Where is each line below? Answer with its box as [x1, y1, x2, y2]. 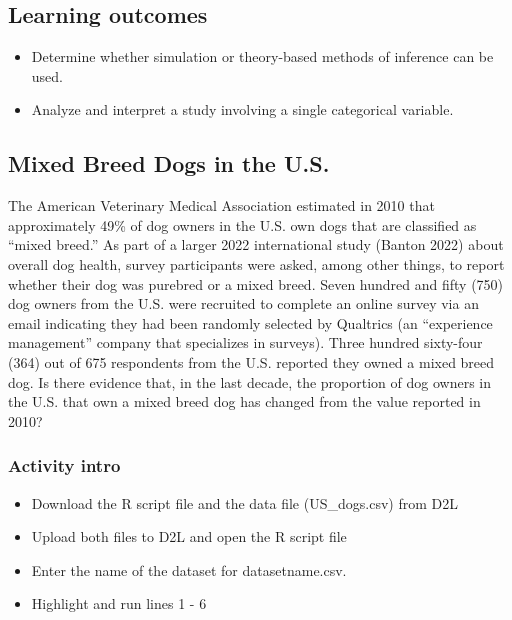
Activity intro [8, 453, 121, 478]
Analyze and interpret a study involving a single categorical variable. [31, 99, 454, 120]
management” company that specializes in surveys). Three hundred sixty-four [8, 332, 483, 353]
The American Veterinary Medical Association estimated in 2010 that [8, 195, 435, 216]
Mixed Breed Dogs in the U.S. [8, 148, 330, 179]
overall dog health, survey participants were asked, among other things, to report [8, 253, 505, 274]
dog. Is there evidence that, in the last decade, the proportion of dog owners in [8, 371, 491, 392]
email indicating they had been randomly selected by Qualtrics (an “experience [8, 312, 493, 333]
